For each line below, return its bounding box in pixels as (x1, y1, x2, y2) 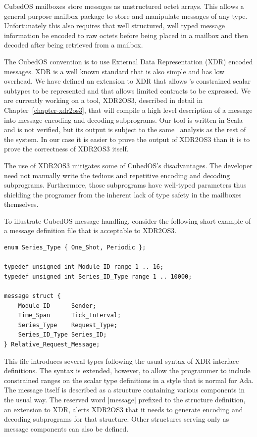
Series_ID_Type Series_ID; (18, 331, 107, 339)
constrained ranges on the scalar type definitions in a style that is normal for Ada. (4, 375, 254, 385)
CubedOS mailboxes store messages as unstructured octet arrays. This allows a (4, 1, 244, 11)
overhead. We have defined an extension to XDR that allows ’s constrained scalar (4, 76, 251, 86)
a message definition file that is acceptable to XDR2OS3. (4, 225, 177, 236)
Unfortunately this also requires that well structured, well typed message (4, 20, 225, 31)
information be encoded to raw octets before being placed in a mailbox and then (4, 30, 248, 40)
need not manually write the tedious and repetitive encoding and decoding (4, 170, 230, 180)
